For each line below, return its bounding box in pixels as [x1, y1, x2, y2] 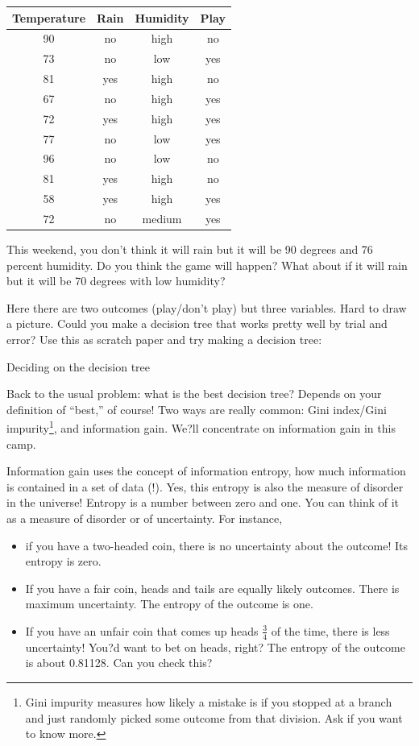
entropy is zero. [25, 553, 102, 570]
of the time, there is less [271, 622, 390, 639]
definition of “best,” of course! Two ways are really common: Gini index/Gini [6, 400, 387, 417]
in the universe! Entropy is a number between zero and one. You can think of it [6, 494, 400, 511]
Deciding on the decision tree [6, 358, 151, 375]
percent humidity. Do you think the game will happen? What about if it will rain [6, 256, 408, 273]
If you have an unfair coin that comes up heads [25, 622, 259, 639]
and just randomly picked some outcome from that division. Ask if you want [25, 709, 403, 726]
